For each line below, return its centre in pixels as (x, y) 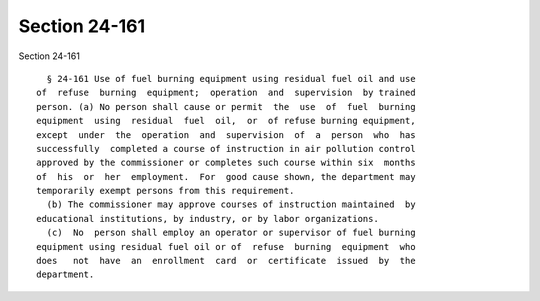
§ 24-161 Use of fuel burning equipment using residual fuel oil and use (231, 78)
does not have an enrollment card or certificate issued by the (226, 261)
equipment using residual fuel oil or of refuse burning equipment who (226, 246)
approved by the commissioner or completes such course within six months (226, 163)
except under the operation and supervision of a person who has (226, 134)
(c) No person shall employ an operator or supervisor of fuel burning (231, 233)
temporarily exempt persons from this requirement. (165, 191)
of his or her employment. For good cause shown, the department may (226, 176)
